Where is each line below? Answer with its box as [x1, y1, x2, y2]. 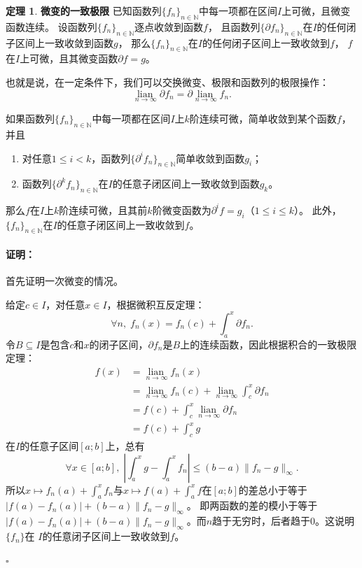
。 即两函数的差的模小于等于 [186, 498, 318, 513]
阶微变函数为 [152, 202, 211, 217]
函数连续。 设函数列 [6, 19, 97, 34]
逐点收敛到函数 [134, 19, 204, 34]
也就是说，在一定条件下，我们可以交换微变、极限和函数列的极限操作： [6, 74, 329, 89]
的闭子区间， [89, 336, 148, 351]
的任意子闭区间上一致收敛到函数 [112, 176, 260, 191]
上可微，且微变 [281, 3, 351, 17]
